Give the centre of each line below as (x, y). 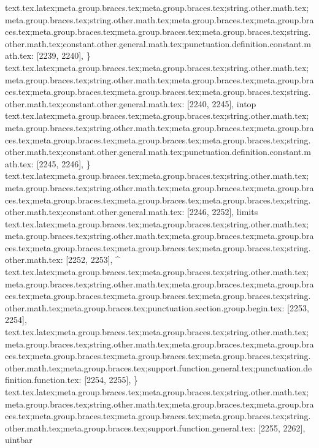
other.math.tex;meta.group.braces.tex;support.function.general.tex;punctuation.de (159, 367)
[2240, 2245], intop (221, 103)
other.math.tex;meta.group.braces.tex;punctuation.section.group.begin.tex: (145, 307)
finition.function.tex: (43, 380)
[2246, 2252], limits (222, 212)
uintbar (19, 440)
